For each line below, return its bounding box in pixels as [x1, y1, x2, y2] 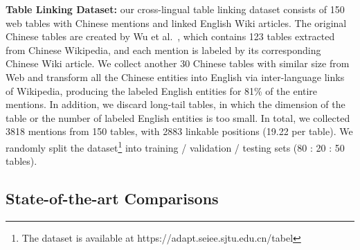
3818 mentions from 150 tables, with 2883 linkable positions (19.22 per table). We [6, 124, 353, 139]
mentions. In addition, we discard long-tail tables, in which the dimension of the [6, 97, 345, 111]
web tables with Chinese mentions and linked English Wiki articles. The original [6, 15, 347, 30]
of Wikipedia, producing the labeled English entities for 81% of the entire [6, 83, 318, 98]
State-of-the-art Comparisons [6, 188, 219, 209]
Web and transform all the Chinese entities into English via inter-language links [6, 69, 345, 84]
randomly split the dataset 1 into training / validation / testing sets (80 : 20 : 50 [6, 138, 345, 154]
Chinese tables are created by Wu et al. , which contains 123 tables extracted [6, 29, 335, 44]
